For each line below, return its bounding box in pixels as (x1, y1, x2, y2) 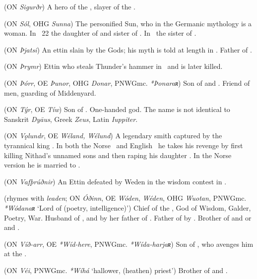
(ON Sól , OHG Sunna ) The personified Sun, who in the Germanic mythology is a (4, 18, 252, 28)
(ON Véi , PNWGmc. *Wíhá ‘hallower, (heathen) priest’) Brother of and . (4, 265, 228, 275)
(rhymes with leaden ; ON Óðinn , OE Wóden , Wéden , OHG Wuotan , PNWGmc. (4, 193, 247, 203)
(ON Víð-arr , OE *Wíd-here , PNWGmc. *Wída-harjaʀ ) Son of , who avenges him (4, 238, 254, 249)
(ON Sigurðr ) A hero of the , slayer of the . (4, 1, 135, 11)
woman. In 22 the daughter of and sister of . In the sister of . (4, 28, 196, 38)
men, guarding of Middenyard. (4, 87, 96, 98)
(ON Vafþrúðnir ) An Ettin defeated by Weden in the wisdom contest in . (4, 176, 227, 186)
